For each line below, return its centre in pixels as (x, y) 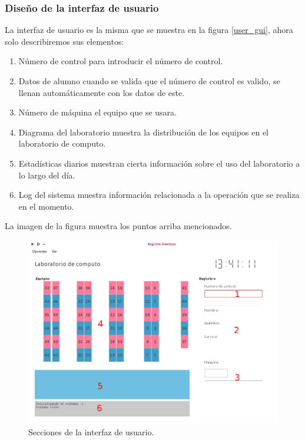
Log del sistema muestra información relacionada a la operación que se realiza (159, 195)
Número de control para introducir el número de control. (121, 61)
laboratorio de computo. (62, 143)
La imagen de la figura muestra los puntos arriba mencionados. (118, 226)
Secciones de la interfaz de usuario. (91, 431)
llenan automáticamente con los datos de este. (102, 92)
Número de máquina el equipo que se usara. (97, 112)
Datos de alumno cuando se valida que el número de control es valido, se (149, 81)
